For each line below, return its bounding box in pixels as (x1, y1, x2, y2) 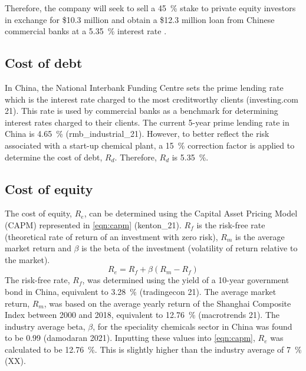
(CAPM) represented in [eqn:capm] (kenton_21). (5, 218, 182, 231)
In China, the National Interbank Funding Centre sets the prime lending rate (5, 81, 284, 93)
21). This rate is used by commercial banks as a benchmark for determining (5, 104, 278, 117)
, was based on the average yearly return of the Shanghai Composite (44, 297, 291, 309)
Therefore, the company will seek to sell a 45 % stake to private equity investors (5, 2, 296, 14)
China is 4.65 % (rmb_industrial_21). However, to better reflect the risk (5, 127, 269, 140)
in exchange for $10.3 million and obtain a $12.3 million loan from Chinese (5, 13, 275, 25)
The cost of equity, (5, 207, 73, 219)
